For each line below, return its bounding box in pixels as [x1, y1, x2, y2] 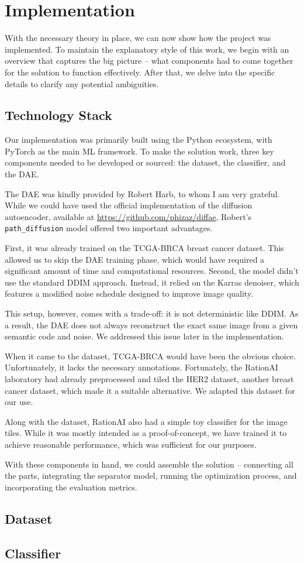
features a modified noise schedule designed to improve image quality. [5, 287, 254, 300]
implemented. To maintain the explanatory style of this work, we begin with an [5, 43, 289, 55]
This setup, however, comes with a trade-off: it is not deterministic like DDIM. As [5, 307, 299, 320]
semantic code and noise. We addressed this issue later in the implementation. [5, 330, 284, 342]
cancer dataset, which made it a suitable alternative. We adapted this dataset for [5, 384, 295, 396]
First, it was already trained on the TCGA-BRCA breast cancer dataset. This [5, 242, 284, 254]
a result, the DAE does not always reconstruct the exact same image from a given [5, 318, 298, 331]
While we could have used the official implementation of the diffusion [5, 199, 253, 211]
